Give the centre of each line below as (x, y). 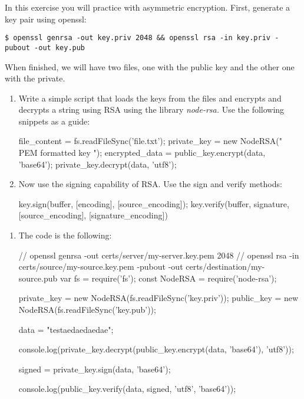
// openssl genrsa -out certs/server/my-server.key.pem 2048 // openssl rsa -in (159, 255)
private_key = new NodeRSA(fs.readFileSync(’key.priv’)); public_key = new (158, 298)
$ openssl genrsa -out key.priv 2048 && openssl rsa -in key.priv (138, 38)
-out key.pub (60, 48)
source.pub (38, 278)
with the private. (35, 78)
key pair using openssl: (46, 19)
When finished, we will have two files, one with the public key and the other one (150, 66)
